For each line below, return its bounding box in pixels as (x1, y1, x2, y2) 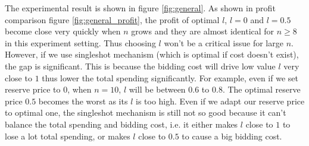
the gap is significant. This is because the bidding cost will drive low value (5, 59, 276, 72)
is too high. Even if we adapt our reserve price (135, 94, 305, 107)
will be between (129, 83, 186, 96)
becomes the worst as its (38, 94, 128, 107)
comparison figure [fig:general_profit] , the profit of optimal (5, 13, 220, 26)
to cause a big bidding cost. (182, 129, 282, 142)
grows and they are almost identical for (131, 25, 274, 37)
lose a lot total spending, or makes (5, 129, 130, 142)
